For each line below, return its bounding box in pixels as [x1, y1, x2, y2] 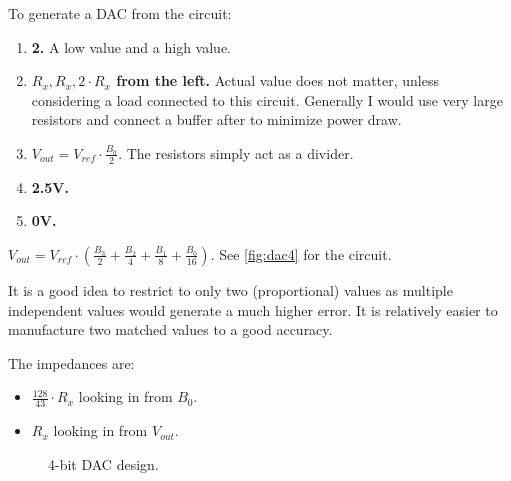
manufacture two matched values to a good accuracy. [8, 319, 333, 340]
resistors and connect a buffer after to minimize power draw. [31, 109, 402, 130]
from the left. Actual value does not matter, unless [116, 70, 440, 91]
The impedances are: [8, 352, 135, 373]
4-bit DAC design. [48, 453, 159, 474]
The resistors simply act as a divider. [126, 142, 354, 163]
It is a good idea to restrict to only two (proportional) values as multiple [8, 279, 453, 300]
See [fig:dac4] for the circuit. [219, 243, 392, 264]
